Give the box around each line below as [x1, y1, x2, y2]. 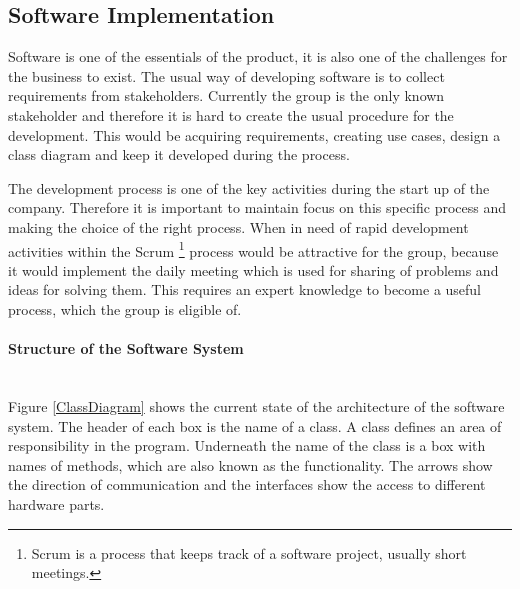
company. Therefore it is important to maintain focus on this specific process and [8, 197, 507, 218]
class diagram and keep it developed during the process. [8, 144, 350, 165]
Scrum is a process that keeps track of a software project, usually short [31, 542, 467, 563]
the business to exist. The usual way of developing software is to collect [8, 65, 445, 86]
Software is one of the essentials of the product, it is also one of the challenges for [8, 46, 508, 67]
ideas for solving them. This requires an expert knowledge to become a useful [8, 279, 482, 300]
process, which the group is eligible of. [8, 298, 242, 319]
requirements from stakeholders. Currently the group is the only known [8, 85, 445, 106]
